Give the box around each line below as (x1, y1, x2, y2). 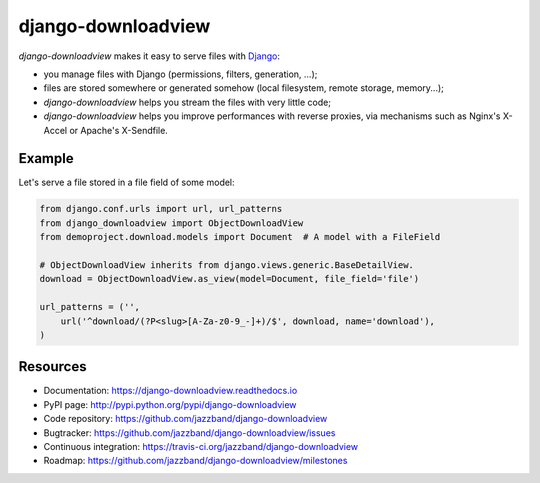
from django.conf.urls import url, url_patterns (39, 203, 283, 215)
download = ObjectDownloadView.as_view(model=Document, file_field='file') (39, 273, 420, 285)
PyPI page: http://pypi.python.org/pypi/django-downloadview (43, 398, 297, 410)
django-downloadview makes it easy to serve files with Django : (18, 50, 280, 62)
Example (18, 150, 74, 167)
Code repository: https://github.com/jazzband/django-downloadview (43, 413, 328, 425)
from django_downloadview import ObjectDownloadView (39, 217, 304, 229)
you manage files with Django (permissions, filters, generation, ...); (43, 68, 318, 80)
